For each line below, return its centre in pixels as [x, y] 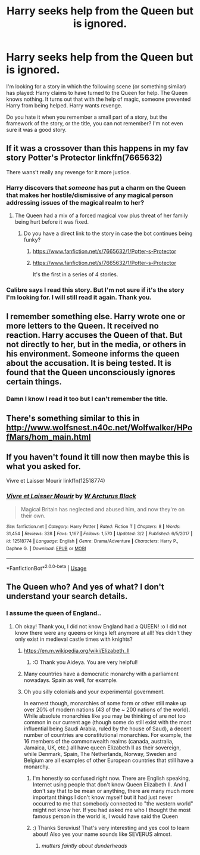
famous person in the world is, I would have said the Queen [105, 816]
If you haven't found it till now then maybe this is [98, 457]
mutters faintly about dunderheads [84, 845]
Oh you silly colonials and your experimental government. [94, 692]
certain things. [34, 382]
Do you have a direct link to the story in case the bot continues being [108, 233]
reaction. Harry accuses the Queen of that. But [94, 335]
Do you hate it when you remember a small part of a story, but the [87, 117]
